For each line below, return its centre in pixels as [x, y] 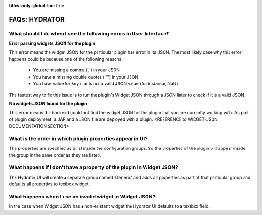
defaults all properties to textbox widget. [49, 184]
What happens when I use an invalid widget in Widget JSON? [82, 197]
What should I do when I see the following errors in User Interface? [89, 33]
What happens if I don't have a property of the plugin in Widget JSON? [93, 167]
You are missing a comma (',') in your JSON [76, 70]
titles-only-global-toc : [32, 6]
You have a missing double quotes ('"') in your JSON [86, 77]
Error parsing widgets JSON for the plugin [52, 43]
